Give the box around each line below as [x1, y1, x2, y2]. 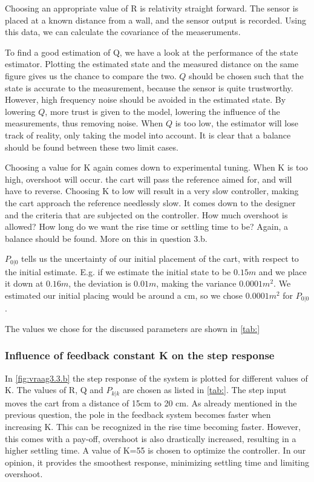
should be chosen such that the [189, 69, 304, 82]
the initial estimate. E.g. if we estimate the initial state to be [5, 265, 231, 278]
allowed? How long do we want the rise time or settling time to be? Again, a [5, 220, 288, 233]
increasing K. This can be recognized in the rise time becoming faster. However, [5, 420, 301, 433]
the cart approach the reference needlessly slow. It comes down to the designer [5, 196, 296, 209]
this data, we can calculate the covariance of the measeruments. [5, 25, 241, 38]
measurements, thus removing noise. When [5, 117, 163, 129]
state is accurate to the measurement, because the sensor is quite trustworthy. [5, 81, 293, 94]
